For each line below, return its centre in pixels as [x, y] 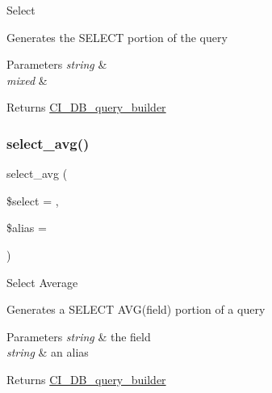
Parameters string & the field [79, 336]
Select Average [42, 282]
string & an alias [48, 352]
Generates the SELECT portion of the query [117, 37]
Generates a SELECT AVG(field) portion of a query [136, 309]
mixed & [27, 80]
